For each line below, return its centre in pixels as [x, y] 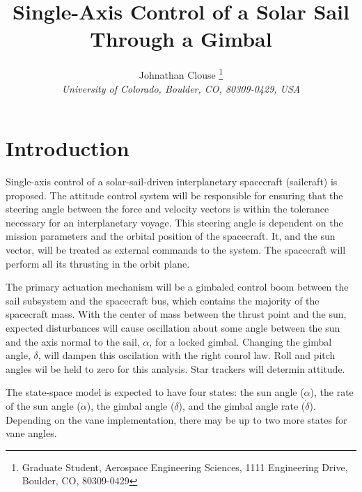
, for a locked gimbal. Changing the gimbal [241, 341]
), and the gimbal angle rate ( [242, 406]
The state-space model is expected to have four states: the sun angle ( [155, 392]
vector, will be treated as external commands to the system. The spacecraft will [176, 250]
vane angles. [31, 433]
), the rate [332, 392]
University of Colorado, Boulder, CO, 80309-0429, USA [181, 88]
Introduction [68, 148]
